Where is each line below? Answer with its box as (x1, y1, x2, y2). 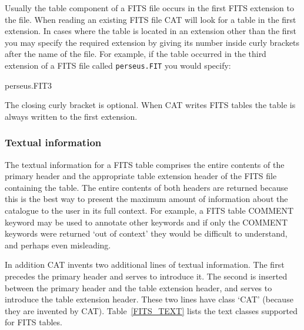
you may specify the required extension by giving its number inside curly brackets (5, 36, 300, 48)
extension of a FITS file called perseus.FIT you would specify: (5, 59, 231, 71)
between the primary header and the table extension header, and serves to (5, 281, 272, 294)
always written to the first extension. (5, 110, 138, 122)
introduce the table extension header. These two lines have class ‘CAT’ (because (5, 293, 293, 305)
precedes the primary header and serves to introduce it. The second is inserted (5, 270, 288, 282)
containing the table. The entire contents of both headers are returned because (5, 181, 288, 193)
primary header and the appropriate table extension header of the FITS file (5, 170, 277, 182)
